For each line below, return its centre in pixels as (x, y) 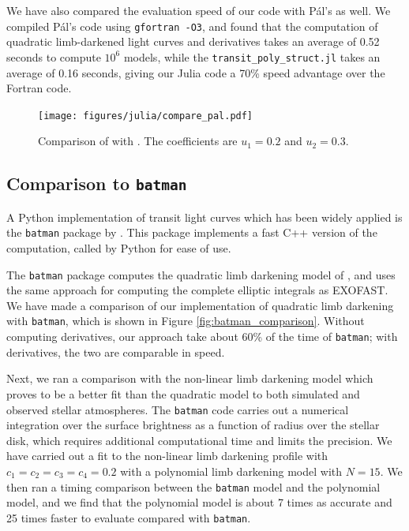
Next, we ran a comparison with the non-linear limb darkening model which (190, 378)
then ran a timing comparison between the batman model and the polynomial (193, 486)
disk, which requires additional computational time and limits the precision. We (199, 440)
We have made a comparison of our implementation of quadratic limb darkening (200, 305)
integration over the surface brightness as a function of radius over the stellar (193, 425)
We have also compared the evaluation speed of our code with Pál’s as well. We (199, 10)
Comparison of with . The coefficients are (138, 141)
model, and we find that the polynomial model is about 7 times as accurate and (199, 502)
